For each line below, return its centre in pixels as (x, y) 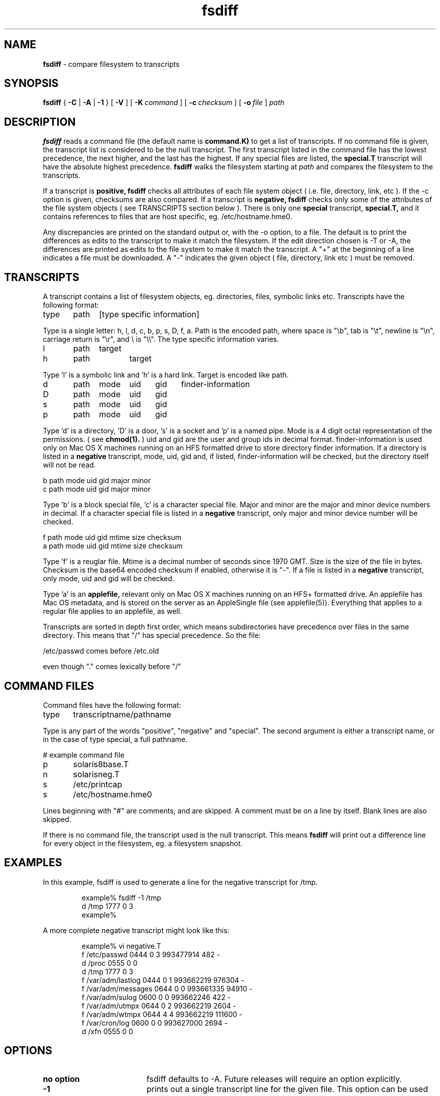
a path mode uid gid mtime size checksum (113, 546)
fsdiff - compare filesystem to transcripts (111, 64)
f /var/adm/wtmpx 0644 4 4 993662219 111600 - (162, 1014)
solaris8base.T (101, 764)
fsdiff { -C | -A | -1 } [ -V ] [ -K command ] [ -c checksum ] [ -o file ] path (164, 103)
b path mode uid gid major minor (97, 481)
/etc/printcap (98, 784)
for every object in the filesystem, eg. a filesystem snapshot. (143, 843)
